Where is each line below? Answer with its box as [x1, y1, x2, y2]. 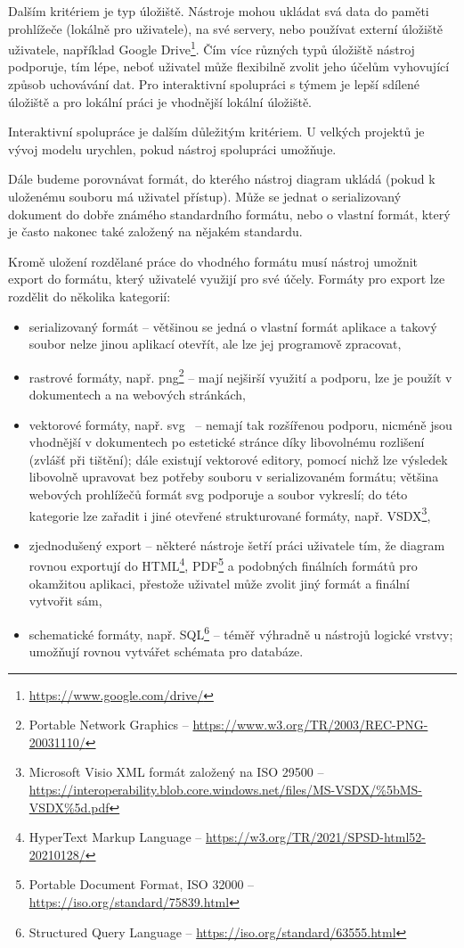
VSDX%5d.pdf [28, 797, 110, 816]
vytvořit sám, [28, 591, 102, 610]
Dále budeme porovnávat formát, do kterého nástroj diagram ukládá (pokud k [8, 169, 436, 188]
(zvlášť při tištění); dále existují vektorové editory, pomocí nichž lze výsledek [28, 449, 448, 468]
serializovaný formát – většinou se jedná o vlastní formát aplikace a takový [28, 317, 437, 335]
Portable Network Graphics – [28, 715, 189, 734]
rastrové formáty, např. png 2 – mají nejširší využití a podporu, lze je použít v [28, 365, 452, 386]
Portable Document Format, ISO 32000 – [28, 875, 255, 894]
